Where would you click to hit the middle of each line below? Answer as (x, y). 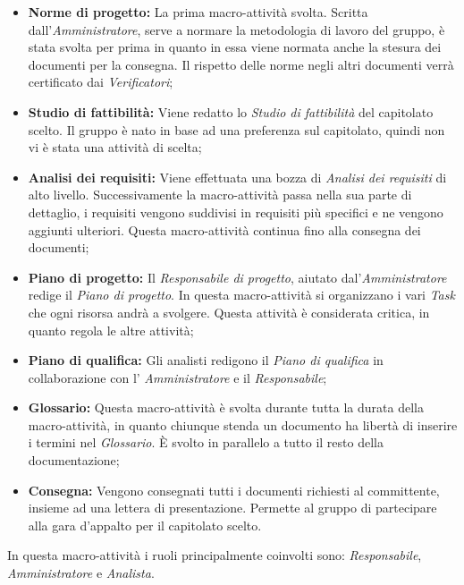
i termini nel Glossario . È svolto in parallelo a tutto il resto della (206, 442)
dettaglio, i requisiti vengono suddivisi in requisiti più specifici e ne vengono (236, 212)
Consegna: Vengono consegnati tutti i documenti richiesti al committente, (234, 490)
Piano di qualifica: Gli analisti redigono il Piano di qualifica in (206, 360)
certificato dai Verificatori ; (101, 82)
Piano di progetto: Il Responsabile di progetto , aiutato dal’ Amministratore (237, 277)
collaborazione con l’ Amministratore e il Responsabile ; (177, 377)
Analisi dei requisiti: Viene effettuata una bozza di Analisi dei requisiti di (237, 177)
